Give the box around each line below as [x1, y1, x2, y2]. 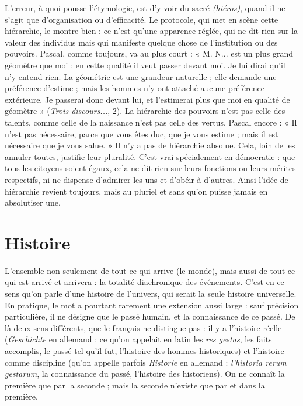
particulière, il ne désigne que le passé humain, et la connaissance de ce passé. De [5, 310, 295, 322]
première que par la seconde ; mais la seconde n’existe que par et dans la [5, 379, 265, 391]
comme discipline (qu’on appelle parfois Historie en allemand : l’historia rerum [5, 356, 287, 368]
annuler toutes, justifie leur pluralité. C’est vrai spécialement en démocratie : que [5, 150, 295, 162]
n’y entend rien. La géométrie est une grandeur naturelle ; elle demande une [5, 70, 277, 82]
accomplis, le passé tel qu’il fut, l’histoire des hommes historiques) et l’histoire [5, 344, 284, 356]
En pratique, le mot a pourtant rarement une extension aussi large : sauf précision [5, 299, 299, 311]
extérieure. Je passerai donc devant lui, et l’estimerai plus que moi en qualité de [5, 93, 290, 105]
